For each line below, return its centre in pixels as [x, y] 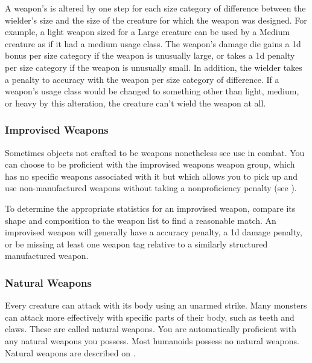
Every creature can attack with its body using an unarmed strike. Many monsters [156, 305]
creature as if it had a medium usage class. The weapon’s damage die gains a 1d [153, 43]
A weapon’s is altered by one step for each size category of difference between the [155, 8]
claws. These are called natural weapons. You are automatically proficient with [151, 329]
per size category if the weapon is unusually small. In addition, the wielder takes [154, 67]
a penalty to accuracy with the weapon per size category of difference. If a [142, 79]
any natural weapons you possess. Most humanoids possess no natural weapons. [152, 340]
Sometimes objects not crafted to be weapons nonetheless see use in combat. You [155, 152]
